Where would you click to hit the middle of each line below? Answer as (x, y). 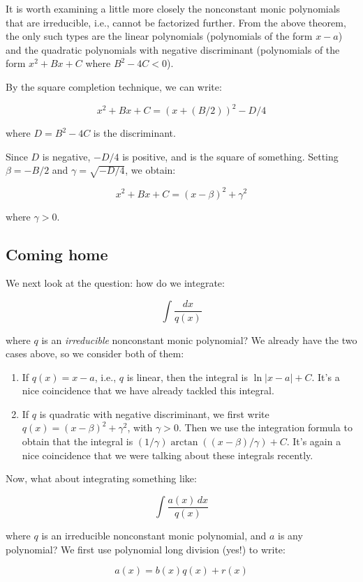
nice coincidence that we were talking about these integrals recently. (168, 455)
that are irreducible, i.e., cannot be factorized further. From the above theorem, (176, 22)
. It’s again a (314, 441)
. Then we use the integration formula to (265, 427)
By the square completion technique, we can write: (114, 86)
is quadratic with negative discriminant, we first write (154, 413)
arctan (184, 443)
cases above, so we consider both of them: (95, 353)
